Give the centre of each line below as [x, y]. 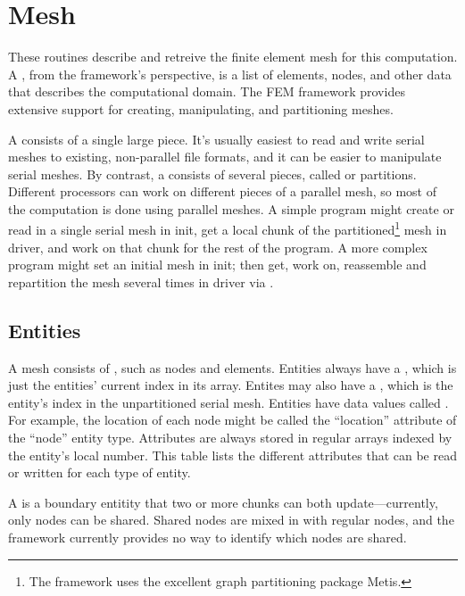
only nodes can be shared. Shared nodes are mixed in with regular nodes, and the [231, 520]
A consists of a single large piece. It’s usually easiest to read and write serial [216, 139]
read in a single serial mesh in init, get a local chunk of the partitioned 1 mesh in [228, 228]
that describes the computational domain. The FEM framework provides [207, 91]
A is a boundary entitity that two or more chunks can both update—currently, [223, 502]
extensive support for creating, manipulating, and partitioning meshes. [201, 108]
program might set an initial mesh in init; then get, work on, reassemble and [217, 265]
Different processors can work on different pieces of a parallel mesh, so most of [223, 191]
